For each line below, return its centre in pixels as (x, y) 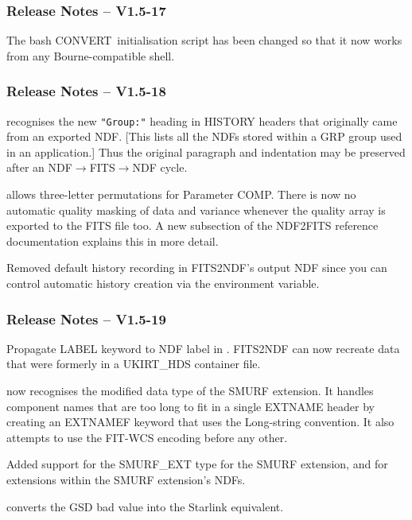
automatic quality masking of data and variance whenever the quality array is (196, 210)
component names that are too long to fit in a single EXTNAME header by (191, 406)
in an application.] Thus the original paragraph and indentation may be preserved (206, 151)
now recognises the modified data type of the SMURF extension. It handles (190, 391)
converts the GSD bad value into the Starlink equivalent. (145, 506)
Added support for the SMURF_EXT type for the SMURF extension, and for (197, 464)
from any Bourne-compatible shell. (91, 55)
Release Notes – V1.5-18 (86, 91)
